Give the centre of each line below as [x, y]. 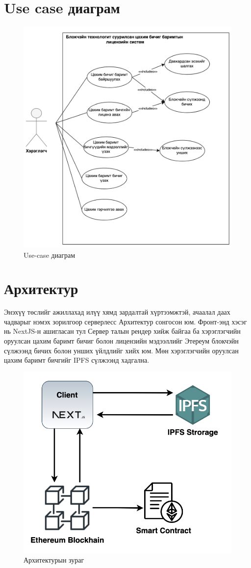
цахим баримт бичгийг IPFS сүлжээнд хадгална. [77, 360]
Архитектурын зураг [54, 560]
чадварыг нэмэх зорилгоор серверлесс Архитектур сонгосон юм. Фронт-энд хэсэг [125, 321]
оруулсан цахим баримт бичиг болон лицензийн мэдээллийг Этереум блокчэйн [121, 341]
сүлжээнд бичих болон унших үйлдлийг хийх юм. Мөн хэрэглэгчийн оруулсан [121, 350]
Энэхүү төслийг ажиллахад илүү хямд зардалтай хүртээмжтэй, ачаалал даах [117, 312]
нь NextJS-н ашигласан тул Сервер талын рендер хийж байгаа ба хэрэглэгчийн [122, 331]
